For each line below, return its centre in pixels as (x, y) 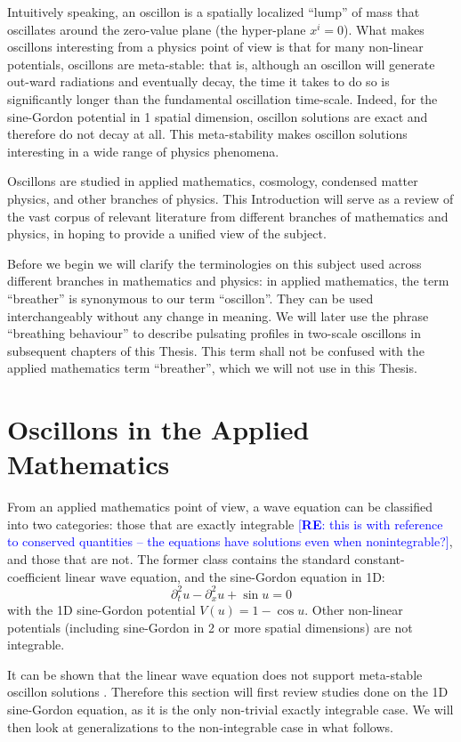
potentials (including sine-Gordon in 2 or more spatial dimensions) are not (210, 627)
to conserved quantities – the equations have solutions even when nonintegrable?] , (230, 541)
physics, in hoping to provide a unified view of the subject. (167, 234)
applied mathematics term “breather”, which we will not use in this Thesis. (212, 368)
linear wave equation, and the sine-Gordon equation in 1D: (225, 576)
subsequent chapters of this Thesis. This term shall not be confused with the (216, 350)
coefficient (34, 576)
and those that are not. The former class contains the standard (179, 558)
